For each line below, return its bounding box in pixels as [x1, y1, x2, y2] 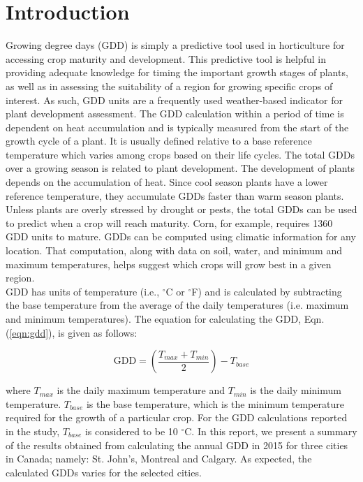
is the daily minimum [250, 383, 341, 397]
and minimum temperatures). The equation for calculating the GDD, [6, 312, 302, 326]
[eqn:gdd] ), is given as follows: [9, 325, 138, 339]
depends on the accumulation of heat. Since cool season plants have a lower [6, 175, 328, 189]
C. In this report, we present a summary [184, 423, 357, 438]
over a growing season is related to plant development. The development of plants [6, 161, 355, 175]
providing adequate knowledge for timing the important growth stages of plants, [6, 65, 348, 80]
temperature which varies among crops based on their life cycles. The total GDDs [6, 147, 355, 161]
